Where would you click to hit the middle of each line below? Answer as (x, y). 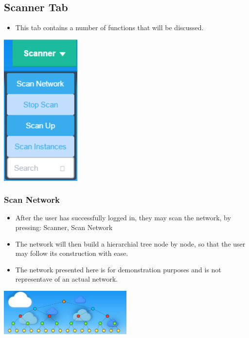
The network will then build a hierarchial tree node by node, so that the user (130, 243)
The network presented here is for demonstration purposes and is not (118, 269)
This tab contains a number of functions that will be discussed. (109, 27)
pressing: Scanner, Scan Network (64, 227)
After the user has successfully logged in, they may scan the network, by (123, 218)
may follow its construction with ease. (72, 253)
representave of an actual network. (66, 279)
